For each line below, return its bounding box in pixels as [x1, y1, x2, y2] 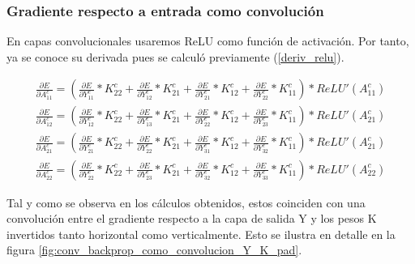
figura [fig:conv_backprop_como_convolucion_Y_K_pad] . [6, 241, 302, 258]
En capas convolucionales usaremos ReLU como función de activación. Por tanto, [6, 32, 409, 49]
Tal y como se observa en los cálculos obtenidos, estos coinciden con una [6, 194, 366, 211]
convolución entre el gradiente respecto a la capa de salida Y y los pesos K [6, 210, 377, 227]
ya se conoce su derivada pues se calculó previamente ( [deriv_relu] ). [6, 48, 344, 65]
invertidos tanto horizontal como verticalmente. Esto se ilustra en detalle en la [6, 225, 396, 242]
